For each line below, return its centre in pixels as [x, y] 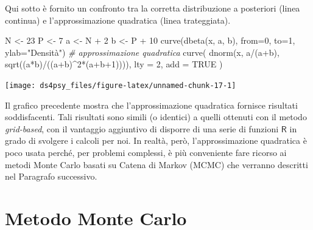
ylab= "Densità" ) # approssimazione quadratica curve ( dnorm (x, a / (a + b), [142, 52]
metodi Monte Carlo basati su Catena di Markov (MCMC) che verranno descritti [156, 164]
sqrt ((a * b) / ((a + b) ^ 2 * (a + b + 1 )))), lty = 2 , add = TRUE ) [114, 64]
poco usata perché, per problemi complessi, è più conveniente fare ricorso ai [146, 152]
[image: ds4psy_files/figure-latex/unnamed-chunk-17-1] [121, 85]
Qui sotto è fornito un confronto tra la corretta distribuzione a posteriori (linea [153, 8]
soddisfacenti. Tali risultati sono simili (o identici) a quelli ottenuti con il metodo [156, 117]
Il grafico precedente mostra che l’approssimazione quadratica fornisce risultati [151, 105]
